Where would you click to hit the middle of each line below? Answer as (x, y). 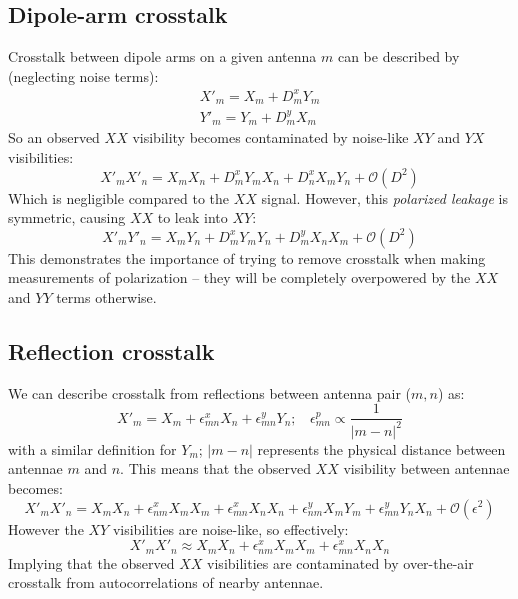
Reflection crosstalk (111, 350)
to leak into (192, 217)
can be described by (398, 56)
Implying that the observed (91, 562)
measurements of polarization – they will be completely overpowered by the (239, 277)
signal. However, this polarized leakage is (384, 197)
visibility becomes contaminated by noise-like (270, 137)
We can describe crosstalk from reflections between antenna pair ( (209, 392)
